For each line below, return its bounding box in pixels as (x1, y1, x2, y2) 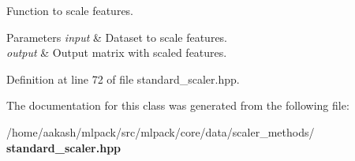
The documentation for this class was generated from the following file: (6, 97, 349, 114)
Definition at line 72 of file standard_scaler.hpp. (6, 70, 240, 87)
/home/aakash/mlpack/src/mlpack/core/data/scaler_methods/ (6, 123, 315, 140)
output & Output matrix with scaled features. (6, 44, 227, 61)
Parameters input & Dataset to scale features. (6, 28, 228, 45)
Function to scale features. (6, 2, 133, 18)
